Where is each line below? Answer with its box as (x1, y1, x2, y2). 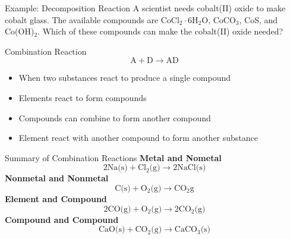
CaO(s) (98, 225, 125, 234)
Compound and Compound (5, 213, 119, 225)
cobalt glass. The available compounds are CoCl (5, 13, 179, 26)
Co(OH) (5, 25, 34, 37)
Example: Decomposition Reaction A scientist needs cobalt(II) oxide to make (5, 2, 286, 14)
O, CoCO (201, 13, 236, 26)
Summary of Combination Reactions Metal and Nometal (5, 151, 222, 163)
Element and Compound (5, 192, 107, 205)
